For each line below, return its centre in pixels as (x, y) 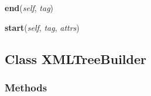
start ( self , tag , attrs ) (42, 27)
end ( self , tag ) (29, 8)
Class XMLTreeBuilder (76, 58)
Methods (26, 87)
